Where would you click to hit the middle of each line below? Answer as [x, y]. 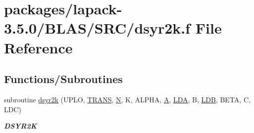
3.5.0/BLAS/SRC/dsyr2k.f [97, 28]
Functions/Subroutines [63, 79]
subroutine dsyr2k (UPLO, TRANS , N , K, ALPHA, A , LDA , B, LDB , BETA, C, [127, 99]
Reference [38, 47]
